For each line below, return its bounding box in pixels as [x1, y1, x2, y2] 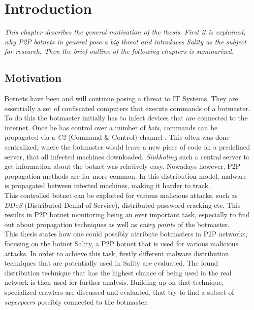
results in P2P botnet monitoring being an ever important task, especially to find [4, 209, 250, 220]
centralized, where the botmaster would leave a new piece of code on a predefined [4, 142, 250, 152]
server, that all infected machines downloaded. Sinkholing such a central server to [4, 151, 250, 161]
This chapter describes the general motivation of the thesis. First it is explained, [4, 27, 246, 37]
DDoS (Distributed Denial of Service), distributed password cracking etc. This [4, 199, 241, 210]
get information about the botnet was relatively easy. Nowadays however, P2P [4, 161, 241, 171]
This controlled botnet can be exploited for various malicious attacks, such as [4, 190, 238, 200]
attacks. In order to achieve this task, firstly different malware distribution [4, 248, 229, 258]
